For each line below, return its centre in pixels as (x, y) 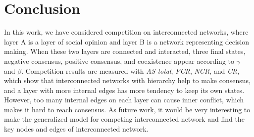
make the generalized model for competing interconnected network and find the (124, 119)
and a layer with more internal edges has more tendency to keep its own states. (124, 90)
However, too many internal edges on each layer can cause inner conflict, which (124, 100)
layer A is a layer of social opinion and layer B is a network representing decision (127, 41)
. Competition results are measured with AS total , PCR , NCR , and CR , (130, 70)
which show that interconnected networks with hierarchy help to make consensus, (127, 80)
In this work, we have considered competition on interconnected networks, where (126, 32)
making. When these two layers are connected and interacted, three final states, (125, 51)
